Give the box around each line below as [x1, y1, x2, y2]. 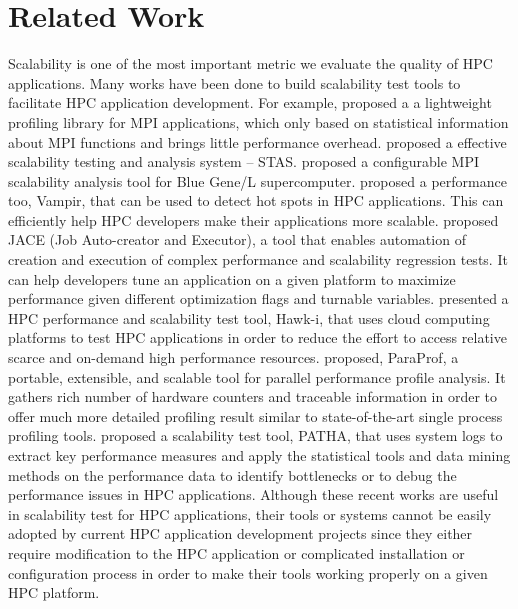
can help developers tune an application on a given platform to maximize [8, 268, 456, 289]
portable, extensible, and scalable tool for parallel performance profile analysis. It [8, 366, 506, 387]
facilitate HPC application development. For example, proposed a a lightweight [8, 92, 492, 113]
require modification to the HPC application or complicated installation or [8, 542, 465, 563]
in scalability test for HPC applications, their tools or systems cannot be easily [8, 503, 492, 524]
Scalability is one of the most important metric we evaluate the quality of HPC [8, 53, 493, 74]
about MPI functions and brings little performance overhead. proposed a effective [8, 131, 507, 152]
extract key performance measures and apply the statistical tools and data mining [8, 445, 511, 465]
